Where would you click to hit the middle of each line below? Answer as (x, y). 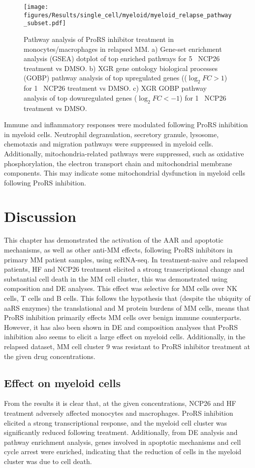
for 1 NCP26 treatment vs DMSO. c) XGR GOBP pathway (115, 88)
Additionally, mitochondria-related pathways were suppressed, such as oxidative (124, 153)
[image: (36, 7)
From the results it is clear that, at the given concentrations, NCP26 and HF (120, 403)
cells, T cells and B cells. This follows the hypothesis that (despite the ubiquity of (127, 298)
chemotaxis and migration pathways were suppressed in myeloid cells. (109, 144)
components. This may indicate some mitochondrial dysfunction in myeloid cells (125, 173)
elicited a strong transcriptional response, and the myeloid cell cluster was (115, 422)
